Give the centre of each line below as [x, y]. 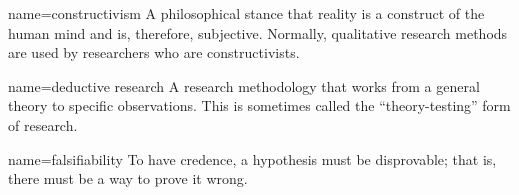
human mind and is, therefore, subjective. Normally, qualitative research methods [258, 32]
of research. [43, 124]
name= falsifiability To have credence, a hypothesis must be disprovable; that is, [252, 158]
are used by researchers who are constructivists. [154, 52]
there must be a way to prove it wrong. [128, 178]
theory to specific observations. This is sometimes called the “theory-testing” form [259, 105]
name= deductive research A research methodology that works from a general [244, 85]
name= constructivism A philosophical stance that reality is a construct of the [246, 13]
